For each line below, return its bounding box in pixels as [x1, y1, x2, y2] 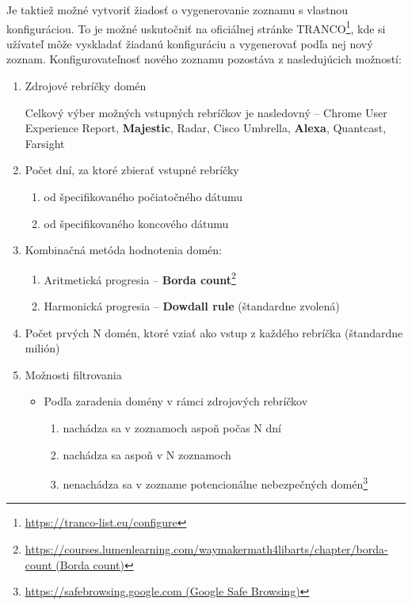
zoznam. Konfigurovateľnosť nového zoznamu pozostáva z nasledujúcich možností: [6, 51, 402, 67]
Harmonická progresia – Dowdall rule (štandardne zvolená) [44, 298, 340, 314]
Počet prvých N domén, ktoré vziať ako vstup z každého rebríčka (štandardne [25, 324, 403, 341]
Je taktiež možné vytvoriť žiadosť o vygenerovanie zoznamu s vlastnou [6, 2, 348, 17]
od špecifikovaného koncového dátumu [44, 215, 229, 231]
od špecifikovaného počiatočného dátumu [44, 188, 243, 204]
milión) [25, 340, 60, 356]
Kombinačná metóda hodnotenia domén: [25, 242, 222, 258]
